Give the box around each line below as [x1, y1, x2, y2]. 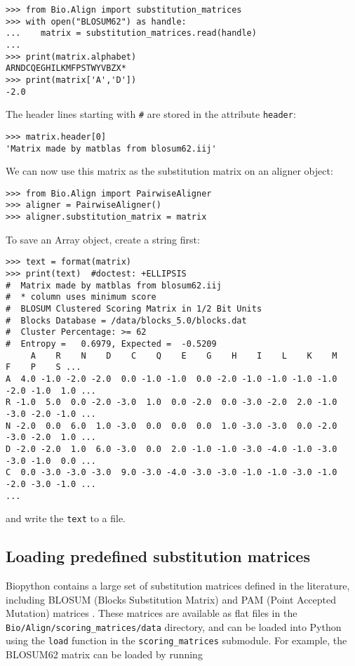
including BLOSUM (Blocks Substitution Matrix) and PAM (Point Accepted [6, 592, 337, 606]
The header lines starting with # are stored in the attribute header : [6, 107, 296, 121]
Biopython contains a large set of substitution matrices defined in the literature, [6, 578, 350, 593]
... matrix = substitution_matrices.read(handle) [6, 28, 257, 39]
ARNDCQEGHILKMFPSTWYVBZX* [6, 63, 126, 74]
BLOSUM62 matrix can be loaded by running [6, 647, 203, 662]
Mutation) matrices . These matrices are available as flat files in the [6, 606, 297, 620]
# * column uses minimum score [6, 292, 156, 302]
